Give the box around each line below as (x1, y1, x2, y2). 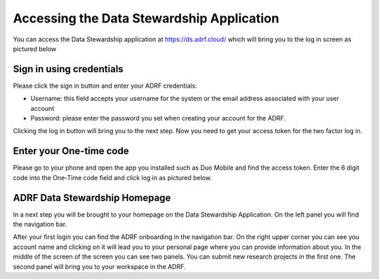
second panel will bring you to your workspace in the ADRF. (13, 262, 186, 271)
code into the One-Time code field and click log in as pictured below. (13, 173, 212, 182)
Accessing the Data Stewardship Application (13, 11, 280, 26)
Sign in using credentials (13, 63, 124, 75)
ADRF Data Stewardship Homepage (13, 191, 171, 203)
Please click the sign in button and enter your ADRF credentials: (13, 81, 198, 90)
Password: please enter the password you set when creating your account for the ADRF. (30, 114, 286, 123)
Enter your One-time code (13, 145, 129, 157)
